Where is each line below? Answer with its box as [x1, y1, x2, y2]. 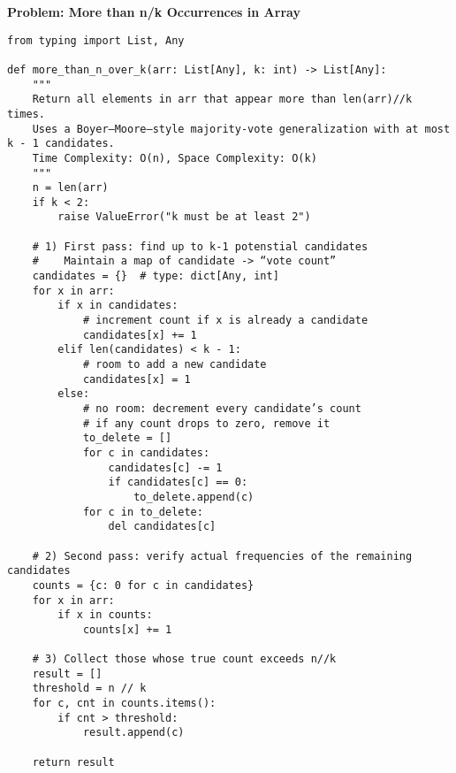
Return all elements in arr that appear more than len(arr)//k [32, 93, 413, 106]
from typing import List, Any [7, 34, 185, 47]
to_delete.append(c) [133, 490, 255, 503]
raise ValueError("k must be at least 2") [57, 210, 311, 224]
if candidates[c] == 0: [108, 476, 248, 489]
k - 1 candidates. [7, 137, 115, 150]
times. [7, 107, 45, 120]
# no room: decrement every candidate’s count [82, 402, 361, 415]
